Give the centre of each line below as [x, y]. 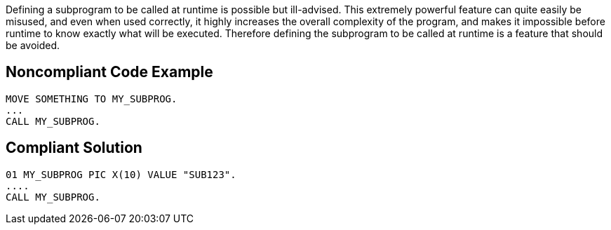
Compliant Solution [74, 148]
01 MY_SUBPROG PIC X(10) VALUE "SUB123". [121, 174]
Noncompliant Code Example [109, 72]
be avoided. [33, 45]
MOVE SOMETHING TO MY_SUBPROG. [92, 99]
